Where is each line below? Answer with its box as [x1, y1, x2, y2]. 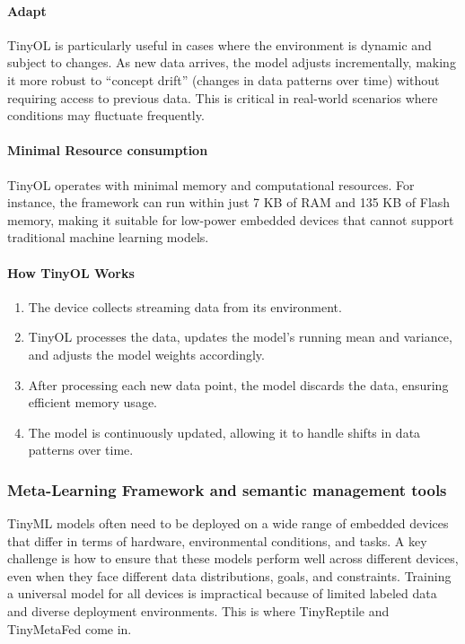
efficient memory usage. [28, 393, 157, 412]
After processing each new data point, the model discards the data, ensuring [28, 375, 449, 394]
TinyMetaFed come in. [7, 619, 132, 638]
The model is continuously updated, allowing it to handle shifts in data [28, 422, 421, 441]
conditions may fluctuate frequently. [7, 106, 205, 125]
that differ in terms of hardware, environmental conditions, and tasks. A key [7, 531, 427, 550]
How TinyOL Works [7, 263, 135, 282]
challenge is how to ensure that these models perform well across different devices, [7, 549, 459, 568]
